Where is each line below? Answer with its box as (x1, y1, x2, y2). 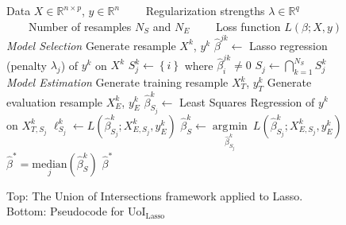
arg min (212, 120, 248, 132)
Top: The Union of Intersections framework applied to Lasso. (6, 187, 303, 204)
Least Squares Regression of (179, 93, 315, 110)
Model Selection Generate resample (6, 37, 176, 53)
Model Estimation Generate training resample (6, 74, 229, 91)
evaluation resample (6, 93, 103, 110)
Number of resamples (28, 17, 132, 34)
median (32, 158, 67, 170)
